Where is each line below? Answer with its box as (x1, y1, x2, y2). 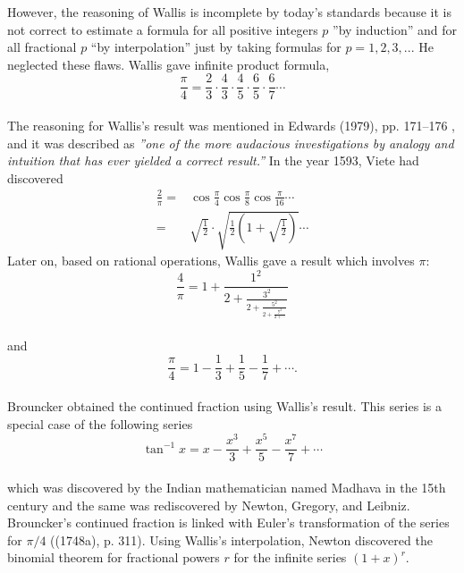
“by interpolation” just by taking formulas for (90, 38, 342, 56)
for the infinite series (233, 548, 347, 567)
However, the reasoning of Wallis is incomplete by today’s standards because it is (7, 3, 451, 21)
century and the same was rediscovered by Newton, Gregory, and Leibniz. (7, 495, 410, 514)
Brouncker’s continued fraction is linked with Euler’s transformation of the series (7, 513, 450, 532)
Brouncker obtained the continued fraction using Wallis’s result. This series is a (7, 397, 442, 415)
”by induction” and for (333, 20, 457, 38)
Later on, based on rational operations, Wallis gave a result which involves (7, 251, 415, 270)
